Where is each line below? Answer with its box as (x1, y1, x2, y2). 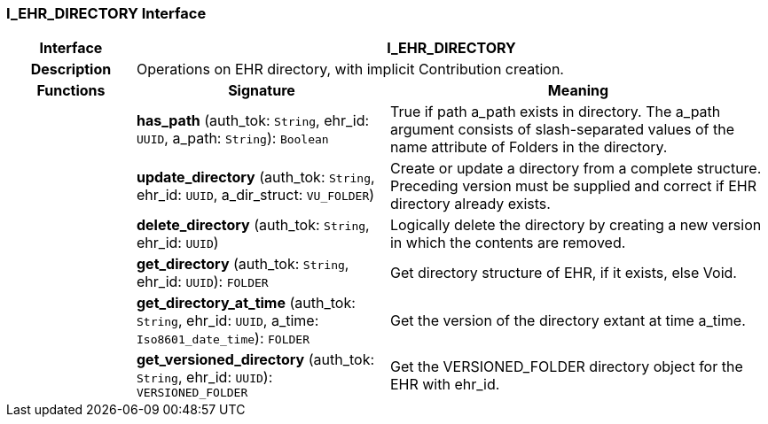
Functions (36, 81, 106, 100)
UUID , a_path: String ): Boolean (136, 129, 329, 148)
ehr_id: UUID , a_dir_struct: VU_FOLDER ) (136, 186, 375, 204)
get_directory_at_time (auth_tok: (136, 294, 356, 312)
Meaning (547, 81, 609, 100)
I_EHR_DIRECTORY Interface (6, 4, 207, 22)
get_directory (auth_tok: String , (136, 255, 349, 274)
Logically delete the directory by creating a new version (389, 216, 762, 235)
